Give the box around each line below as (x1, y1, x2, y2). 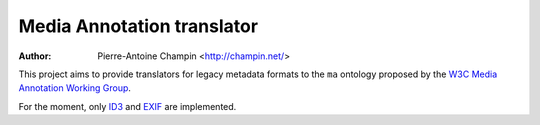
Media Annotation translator (18, 15, 259, 37)
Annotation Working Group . (18, 82, 132, 94)
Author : (18, 50, 52, 62)
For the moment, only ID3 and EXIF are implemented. (18, 100, 237, 112)
